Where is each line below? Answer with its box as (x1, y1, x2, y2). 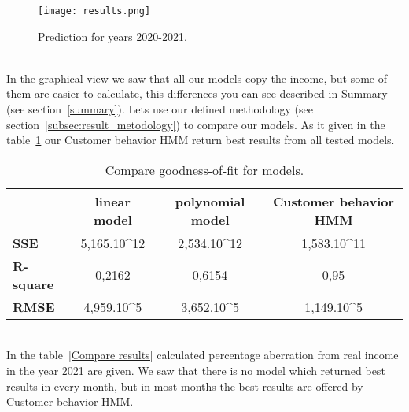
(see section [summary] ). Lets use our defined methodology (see (6, 101, 313, 117)
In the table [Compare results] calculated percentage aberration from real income (6, 347, 399, 363)
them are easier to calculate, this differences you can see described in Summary (6, 85, 388, 102)
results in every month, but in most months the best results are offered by (6, 377, 363, 394)
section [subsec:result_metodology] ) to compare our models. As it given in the (6, 116, 385, 132)
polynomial (175, 191, 245, 210)
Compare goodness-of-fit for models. (105, 160, 304, 179)
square (13, 274, 54, 293)
